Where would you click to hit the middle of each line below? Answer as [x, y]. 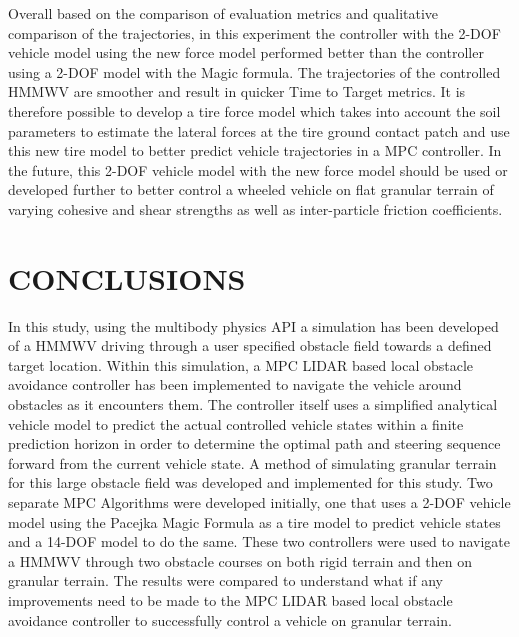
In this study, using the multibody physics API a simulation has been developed [253, 325]
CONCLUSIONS [127, 277]
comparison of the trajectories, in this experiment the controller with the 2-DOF [254, 32]
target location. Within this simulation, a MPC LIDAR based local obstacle [241, 364]
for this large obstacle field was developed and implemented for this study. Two [250, 482]
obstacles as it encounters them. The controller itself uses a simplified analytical [253, 404]
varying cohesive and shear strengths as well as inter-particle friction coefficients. [255, 208]
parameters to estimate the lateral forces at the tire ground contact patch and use [259, 130]
